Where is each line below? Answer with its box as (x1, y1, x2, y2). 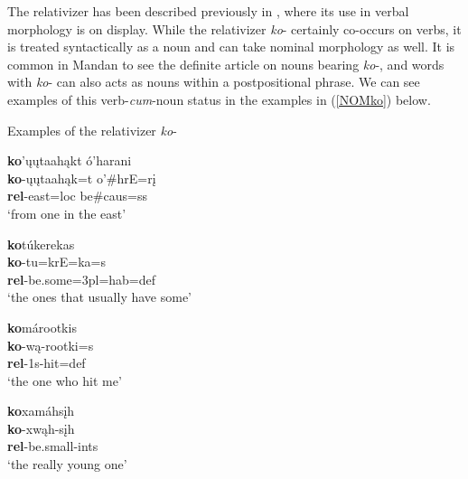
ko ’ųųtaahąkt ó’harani (7, 151, 132, 170)
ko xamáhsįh (7, 401, 75, 420)
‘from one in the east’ (7, 203, 126, 222)
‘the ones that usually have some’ (7, 287, 192, 306)
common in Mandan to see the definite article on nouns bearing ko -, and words (7, 54, 445, 73)
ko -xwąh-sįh (7, 418, 75, 437)
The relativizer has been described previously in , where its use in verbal (7, 2, 409, 20)
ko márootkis (7, 317, 77, 336)
